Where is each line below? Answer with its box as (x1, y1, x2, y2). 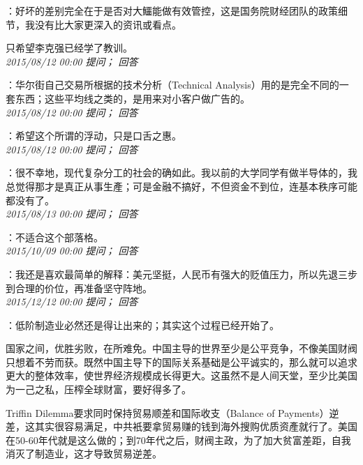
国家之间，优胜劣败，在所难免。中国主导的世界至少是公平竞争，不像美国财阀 (6, 341, 357, 356)
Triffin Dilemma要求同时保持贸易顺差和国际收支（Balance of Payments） (6, 405, 329, 420)
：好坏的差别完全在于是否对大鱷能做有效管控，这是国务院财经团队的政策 (6, 3, 338, 17)
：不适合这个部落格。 (6, 229, 103, 244)
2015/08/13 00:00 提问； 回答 (6, 206, 138, 221)
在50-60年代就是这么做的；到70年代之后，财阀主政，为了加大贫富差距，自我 (6, 432, 351, 447)
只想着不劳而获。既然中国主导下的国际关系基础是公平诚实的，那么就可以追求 (6, 354, 357, 369)
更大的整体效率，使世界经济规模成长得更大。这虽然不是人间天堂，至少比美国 (6, 368, 357, 383)
